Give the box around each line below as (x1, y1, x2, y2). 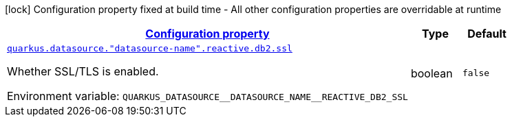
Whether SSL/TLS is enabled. (7, 64, 159, 78)
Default (467, 27, 506, 40)
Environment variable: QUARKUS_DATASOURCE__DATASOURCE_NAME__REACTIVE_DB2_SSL (7, 89, 408, 103)
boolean (410, 66, 453, 80)
